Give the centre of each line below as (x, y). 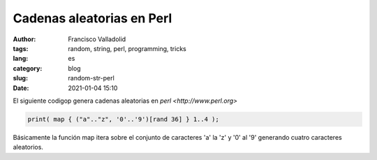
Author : (24, 39)
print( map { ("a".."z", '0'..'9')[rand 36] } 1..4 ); (123, 119)
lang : (21, 59)
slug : (20, 78)
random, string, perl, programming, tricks (127, 48)
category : (28, 68)
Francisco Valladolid (97, 39)
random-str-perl (91, 78)
